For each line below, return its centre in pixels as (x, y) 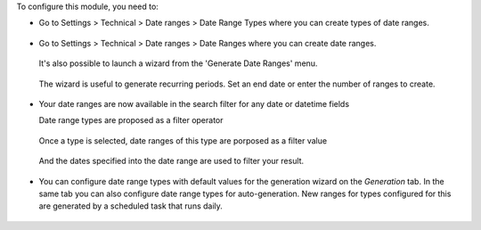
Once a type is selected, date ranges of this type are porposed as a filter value (183, 140)
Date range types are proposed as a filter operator (131, 120)
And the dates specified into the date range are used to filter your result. (171, 161)
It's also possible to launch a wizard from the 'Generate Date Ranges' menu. (178, 63)
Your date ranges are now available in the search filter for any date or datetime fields (194, 103)
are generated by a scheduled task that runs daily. (130, 206)
